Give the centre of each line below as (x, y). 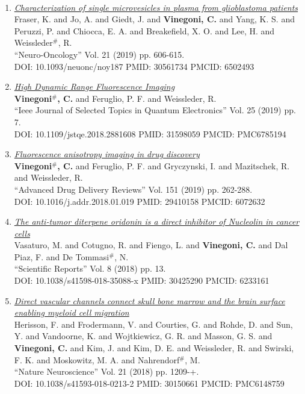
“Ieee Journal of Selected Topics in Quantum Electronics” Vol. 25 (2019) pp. (155, 110)
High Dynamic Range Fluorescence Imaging (94, 86)
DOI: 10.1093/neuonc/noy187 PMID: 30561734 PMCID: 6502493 (134, 66)
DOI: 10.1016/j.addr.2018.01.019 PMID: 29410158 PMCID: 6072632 (140, 201)
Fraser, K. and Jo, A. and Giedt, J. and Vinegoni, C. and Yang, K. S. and (154, 19)
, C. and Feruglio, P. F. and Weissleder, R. (137, 98)
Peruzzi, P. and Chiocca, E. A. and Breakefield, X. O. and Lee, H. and (144, 30)
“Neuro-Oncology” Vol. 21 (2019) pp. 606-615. (99, 54)
